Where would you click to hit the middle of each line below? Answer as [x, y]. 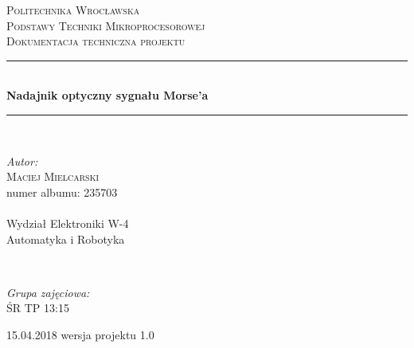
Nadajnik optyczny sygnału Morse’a [107, 95]
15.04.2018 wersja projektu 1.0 [80, 334]
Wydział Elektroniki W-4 [68, 223]
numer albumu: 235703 [62, 192]
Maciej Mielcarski [53, 176]
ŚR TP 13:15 [38, 308]
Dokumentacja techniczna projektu [96, 41]
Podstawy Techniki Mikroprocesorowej [106, 25]
